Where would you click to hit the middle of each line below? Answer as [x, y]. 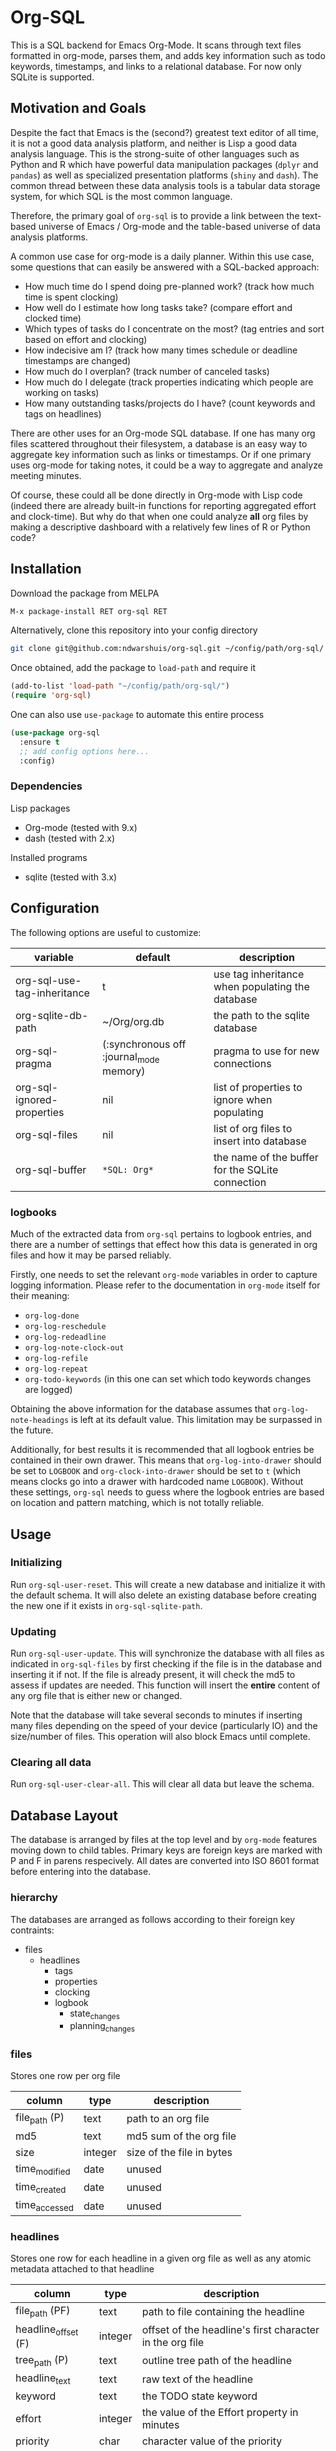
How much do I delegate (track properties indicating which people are [169, 382]
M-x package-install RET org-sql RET [89, 611]
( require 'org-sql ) [51, 696]
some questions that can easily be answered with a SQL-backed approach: [165, 267]
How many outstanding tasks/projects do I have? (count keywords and [170, 403]
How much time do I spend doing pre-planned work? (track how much [169, 286]
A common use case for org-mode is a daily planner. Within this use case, [162, 256]
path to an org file [168, 2119]
